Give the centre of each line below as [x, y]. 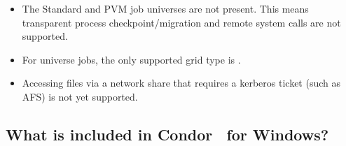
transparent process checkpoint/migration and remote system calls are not [181, 22]
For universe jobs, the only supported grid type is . [131, 59]
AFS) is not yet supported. [80, 96]
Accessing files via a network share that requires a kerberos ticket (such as [181, 83]
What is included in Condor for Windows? [167, 134]
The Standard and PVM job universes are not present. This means [165, 8]
